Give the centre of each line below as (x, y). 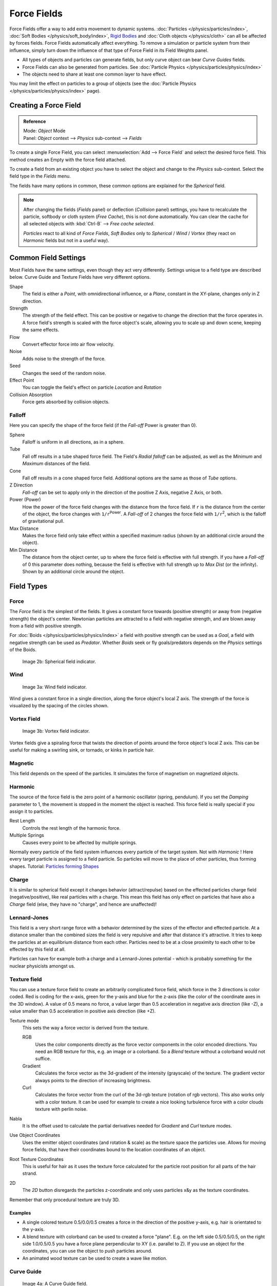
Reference (35, 121)
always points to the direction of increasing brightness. (93, 1080)
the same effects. (41, 330)
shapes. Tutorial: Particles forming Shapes (54, 866)
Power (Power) (25, 499)
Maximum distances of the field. (56, 463)
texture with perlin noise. (61, 1109)
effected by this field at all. (38, 950)
